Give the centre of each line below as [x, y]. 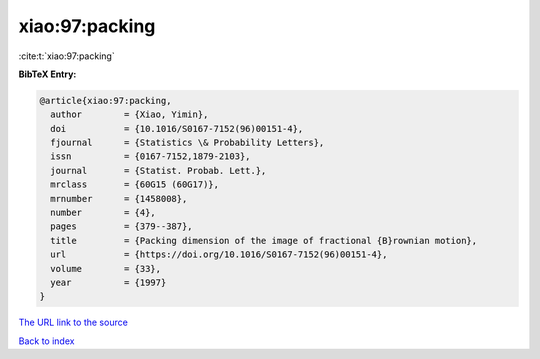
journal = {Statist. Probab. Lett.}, [158, 170]
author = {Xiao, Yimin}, [129, 114]
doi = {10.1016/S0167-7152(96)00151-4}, [177, 128]
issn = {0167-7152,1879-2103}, [150, 156]
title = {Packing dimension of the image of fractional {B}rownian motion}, [264, 240]
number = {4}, [103, 213]
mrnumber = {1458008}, [119, 198]
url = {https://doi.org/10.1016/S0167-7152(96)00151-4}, [219, 254]
